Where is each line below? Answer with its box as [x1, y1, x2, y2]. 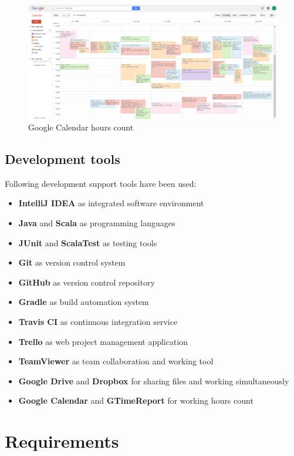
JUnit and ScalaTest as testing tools [18, 236, 157, 249]
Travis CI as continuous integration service [18, 315, 178, 327]
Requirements [5, 429, 119, 453]
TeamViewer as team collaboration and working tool [18, 355, 214, 367]
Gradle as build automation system [18, 296, 149, 308]
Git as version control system [18, 256, 126, 269]
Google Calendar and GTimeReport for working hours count [18, 394, 254, 407]
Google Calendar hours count [28, 120, 134, 133]
